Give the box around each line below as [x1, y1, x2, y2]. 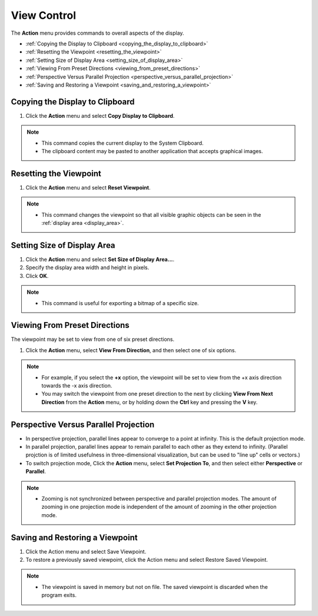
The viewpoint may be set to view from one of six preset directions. [11, 336, 175, 343]
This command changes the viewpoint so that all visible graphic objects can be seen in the [41, 211, 261, 218]
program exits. [41, 592, 77, 599]
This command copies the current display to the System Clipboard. [41, 139, 204, 147]
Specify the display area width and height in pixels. [25, 264, 150, 271]
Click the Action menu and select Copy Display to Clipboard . [25, 112, 175, 119]
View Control [11, 9, 77, 22]
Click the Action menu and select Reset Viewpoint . [25, 184, 151, 191]
